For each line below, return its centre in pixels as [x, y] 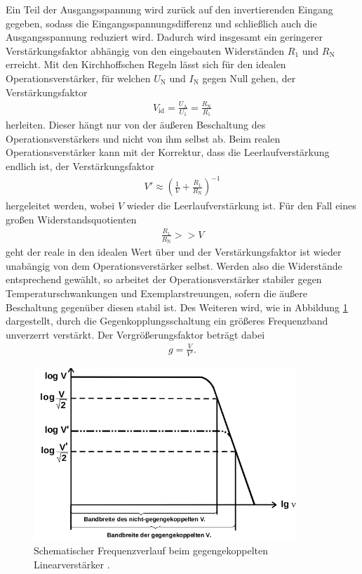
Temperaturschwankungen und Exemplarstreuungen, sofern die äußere [157, 293]
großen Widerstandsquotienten [71, 219]
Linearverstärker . [72, 565]
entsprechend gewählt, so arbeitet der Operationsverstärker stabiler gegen [164, 279]
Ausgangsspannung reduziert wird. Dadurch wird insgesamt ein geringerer [165, 37]
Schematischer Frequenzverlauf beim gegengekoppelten [151, 550]
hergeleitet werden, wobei [60, 206]
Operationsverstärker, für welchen [78, 78]
